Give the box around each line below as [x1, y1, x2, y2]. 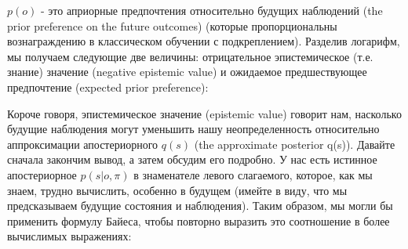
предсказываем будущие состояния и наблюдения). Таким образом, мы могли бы [7, 197, 393, 214]
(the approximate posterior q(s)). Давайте [194, 135, 395, 152]
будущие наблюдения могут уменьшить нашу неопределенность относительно [7, 121, 380, 137]
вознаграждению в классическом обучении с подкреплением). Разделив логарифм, [7, 33, 400, 49]
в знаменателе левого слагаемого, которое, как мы [133, 166, 373, 182]
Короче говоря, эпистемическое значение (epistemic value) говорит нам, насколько [7, 105, 402, 121]
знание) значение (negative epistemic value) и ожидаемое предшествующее [7, 63, 367, 80]
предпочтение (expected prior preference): [7, 78, 209, 95]
